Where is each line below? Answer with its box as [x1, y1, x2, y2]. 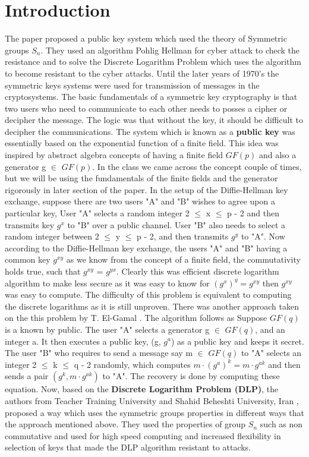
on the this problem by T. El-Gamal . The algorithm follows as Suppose [5, 311, 267, 324]
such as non [260, 418, 303, 430]
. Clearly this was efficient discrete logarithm [116, 265, 279, 277]
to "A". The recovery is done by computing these [102, 370, 280, 382]
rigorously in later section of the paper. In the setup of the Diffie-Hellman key [5, 183, 288, 196]
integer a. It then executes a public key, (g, [5, 335, 161, 347]
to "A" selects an [241, 346, 302, 359]
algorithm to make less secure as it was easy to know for [5, 276, 210, 289]
